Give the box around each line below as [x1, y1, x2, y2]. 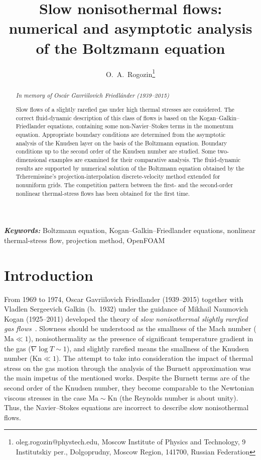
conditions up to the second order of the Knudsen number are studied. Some [16, 147, 216, 156]
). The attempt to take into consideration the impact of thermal [56, 353, 253, 363]
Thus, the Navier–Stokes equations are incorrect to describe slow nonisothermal [4, 402, 249, 413]
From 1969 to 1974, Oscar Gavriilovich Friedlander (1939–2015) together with [4, 293, 243, 304]
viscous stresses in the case [4, 392, 86, 403]
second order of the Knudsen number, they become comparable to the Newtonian [4, 382, 254, 393]
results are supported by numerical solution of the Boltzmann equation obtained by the [16, 164, 244, 172]
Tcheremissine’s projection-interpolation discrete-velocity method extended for [16, 172, 220, 181]
